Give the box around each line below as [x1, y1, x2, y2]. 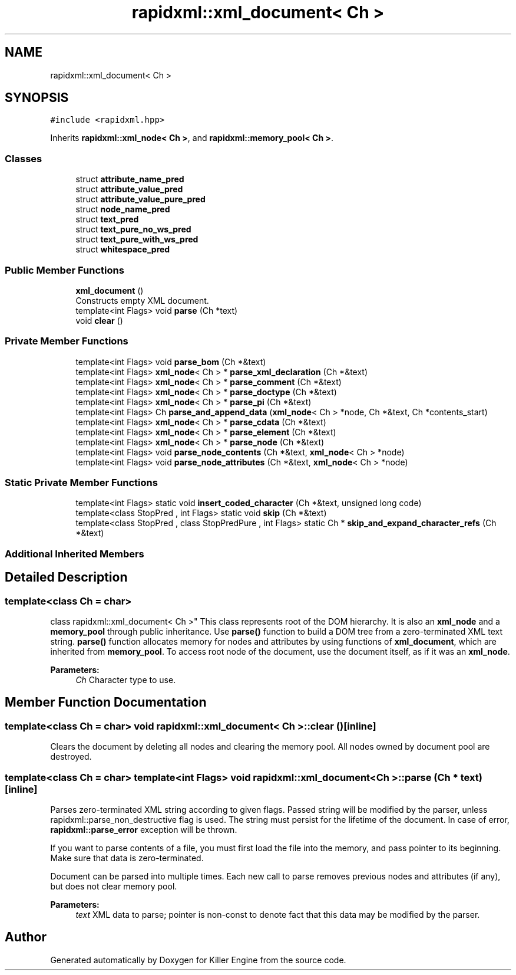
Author [5, 930, 47, 945]
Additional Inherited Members [5, 547, 144, 560]
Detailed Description [5, 570, 128, 585]
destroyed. [50, 751, 92, 762]
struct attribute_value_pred [75, 184, 183, 195]
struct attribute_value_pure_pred [75, 194, 206, 205]
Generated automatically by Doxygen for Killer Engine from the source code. [50, 954, 346, 965]
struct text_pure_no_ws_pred [75, 224, 191, 235]
